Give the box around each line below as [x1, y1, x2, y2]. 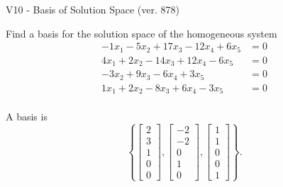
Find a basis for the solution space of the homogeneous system [6, 25, 277, 40]
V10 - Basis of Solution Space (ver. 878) [6, 2, 179, 16]
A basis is [6, 109, 48, 124]
